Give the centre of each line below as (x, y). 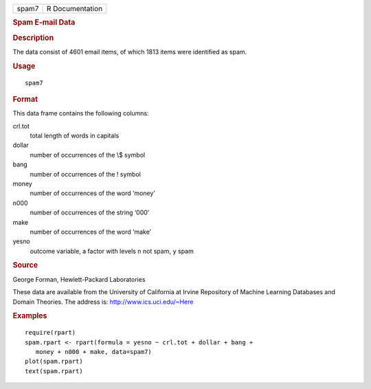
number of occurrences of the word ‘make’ (90, 232)
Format (25, 99)
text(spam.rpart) (54, 371)
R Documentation (75, 9)
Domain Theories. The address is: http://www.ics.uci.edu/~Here (103, 302)
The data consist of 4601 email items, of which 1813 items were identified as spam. (130, 52)
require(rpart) (50, 333)
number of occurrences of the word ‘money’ (92, 193)
